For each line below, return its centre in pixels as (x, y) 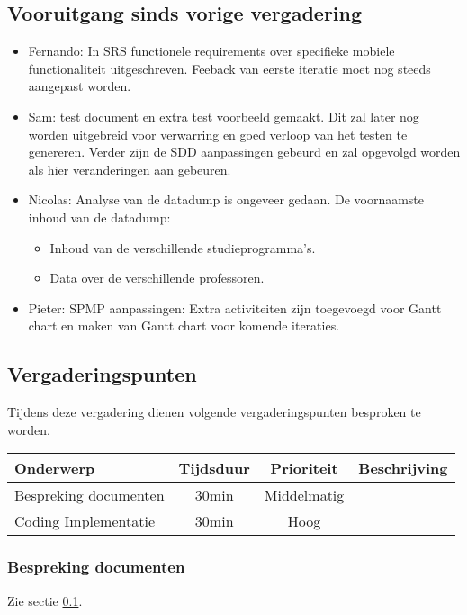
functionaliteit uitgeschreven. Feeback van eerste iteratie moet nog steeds (229, 68)
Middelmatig (304, 495)
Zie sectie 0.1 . (45, 600)
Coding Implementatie (85, 521)
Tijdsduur (214, 468)
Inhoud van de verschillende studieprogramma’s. (183, 247)
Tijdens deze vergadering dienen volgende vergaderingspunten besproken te (214, 412)
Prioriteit (304, 468)
